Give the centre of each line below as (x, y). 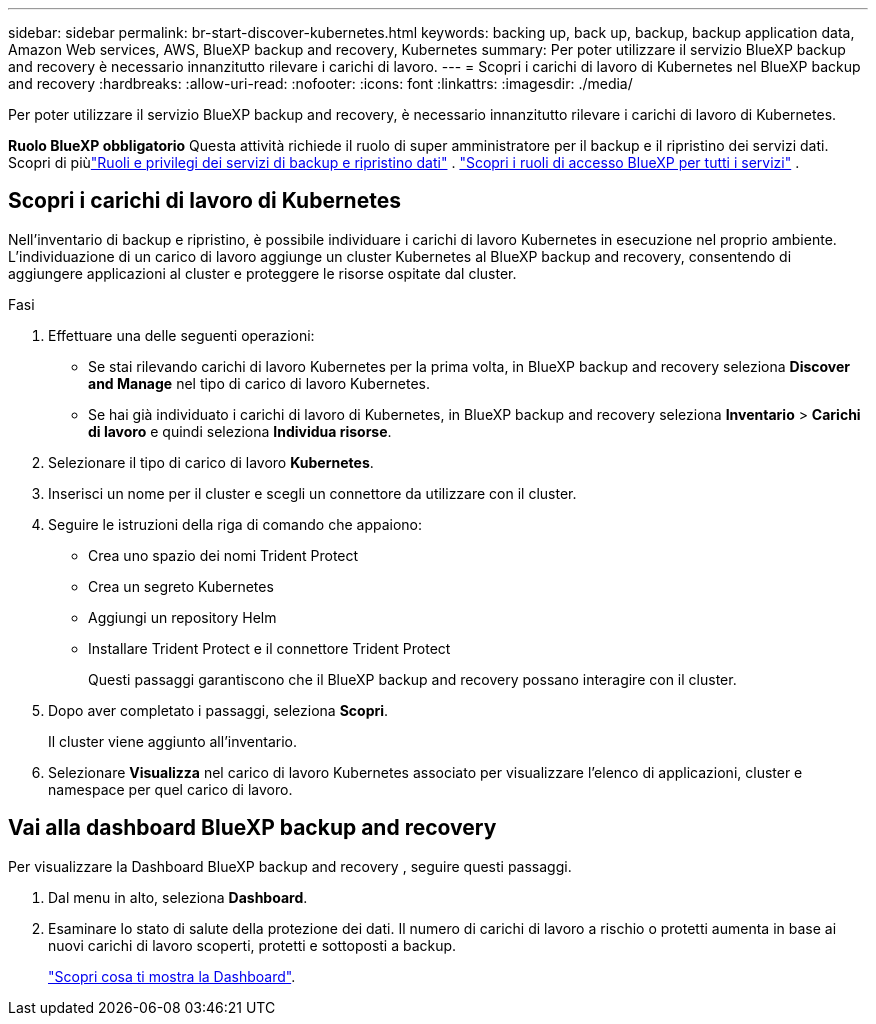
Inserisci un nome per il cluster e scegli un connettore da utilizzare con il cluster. (312, 493)
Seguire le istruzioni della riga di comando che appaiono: (235, 524)
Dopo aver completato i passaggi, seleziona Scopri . (218, 710)
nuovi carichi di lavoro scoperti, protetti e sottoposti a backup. (252, 945)
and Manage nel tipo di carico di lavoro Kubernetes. (259, 383)
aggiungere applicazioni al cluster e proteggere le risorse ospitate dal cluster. (262, 273)
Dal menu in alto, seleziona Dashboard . (178, 897)
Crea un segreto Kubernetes (181, 586)
